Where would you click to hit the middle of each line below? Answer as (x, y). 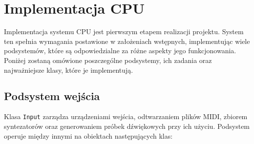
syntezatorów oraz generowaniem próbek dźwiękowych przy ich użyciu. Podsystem (127, 126)
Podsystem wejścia (52, 96)
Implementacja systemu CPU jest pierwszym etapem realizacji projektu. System (124, 31)
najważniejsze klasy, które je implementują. (69, 70)
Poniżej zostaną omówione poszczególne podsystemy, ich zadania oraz (108, 60)
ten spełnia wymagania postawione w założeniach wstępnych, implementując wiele (127, 41)
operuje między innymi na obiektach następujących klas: (88, 135)
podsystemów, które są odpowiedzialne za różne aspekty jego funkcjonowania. (120, 51)
